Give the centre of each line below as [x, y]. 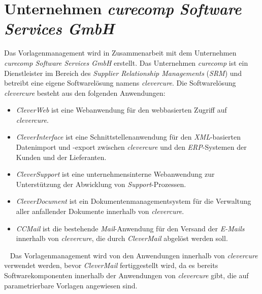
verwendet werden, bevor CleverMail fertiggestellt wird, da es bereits [111, 265]
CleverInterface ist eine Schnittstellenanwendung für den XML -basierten [128, 137]
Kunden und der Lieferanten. [61, 157]
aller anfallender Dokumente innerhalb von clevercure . [100, 211]
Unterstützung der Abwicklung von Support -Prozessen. [101, 184]
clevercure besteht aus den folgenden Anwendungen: [85, 92]
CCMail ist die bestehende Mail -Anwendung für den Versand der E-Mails [130, 228]
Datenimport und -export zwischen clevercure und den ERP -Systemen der [131, 147]
